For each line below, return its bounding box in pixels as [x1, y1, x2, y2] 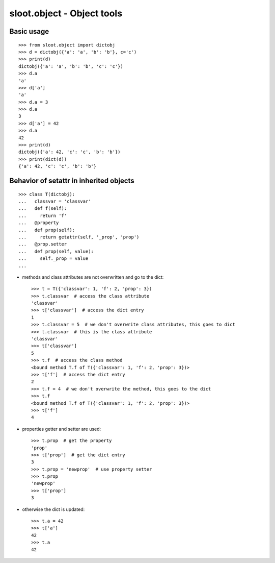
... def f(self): [18, 206, 67, 211]
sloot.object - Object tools [9, 8, 122, 19]
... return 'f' [18, 212, 67, 218]
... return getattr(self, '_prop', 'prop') [18, 234, 140, 240]
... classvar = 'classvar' [18, 199, 91, 204]
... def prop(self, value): [18, 248, 94, 254]
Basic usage [9, 27, 49, 36]
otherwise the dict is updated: [22, 506, 85, 512]
